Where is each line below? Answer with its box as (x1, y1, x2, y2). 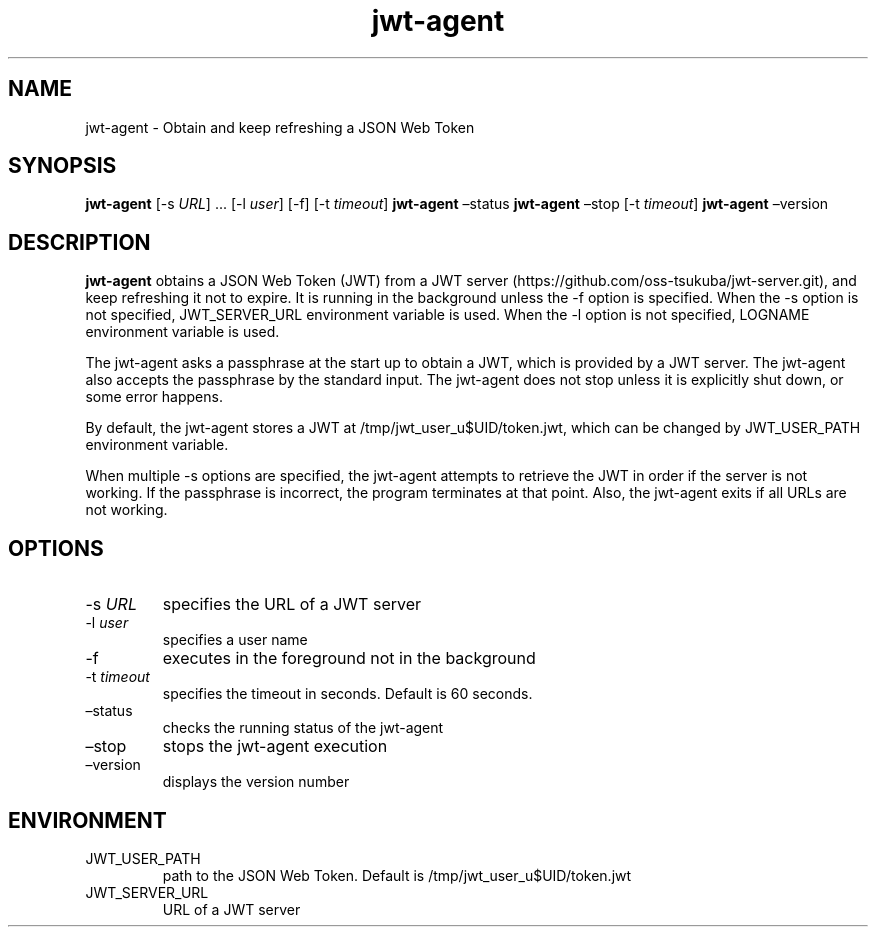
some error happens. (85, 388, 223, 406)
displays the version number (162, 773, 350, 791)
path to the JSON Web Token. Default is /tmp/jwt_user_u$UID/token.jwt (162, 866, 632, 884)
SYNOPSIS (8, 153, 117, 179)
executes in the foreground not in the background (162, 648, 536, 669)
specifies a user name (162, 631, 308, 649)
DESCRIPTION (8, 229, 151, 255)
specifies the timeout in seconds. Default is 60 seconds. (162, 685, 533, 703)
